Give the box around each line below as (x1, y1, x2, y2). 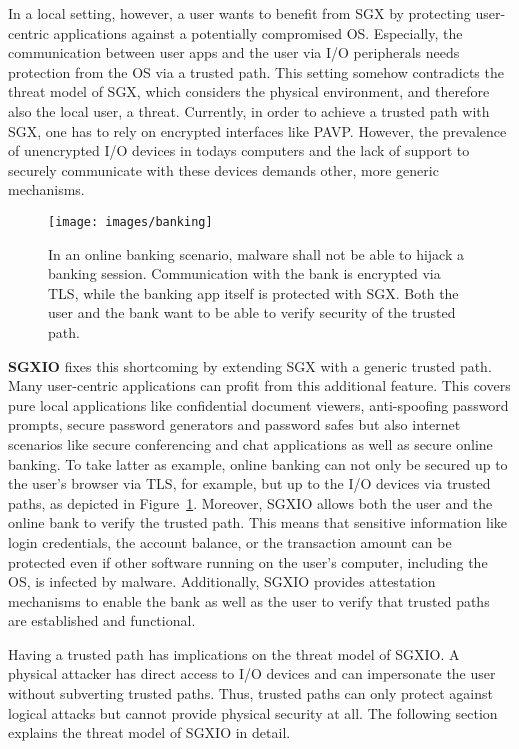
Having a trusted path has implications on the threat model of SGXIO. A (8, 643, 460, 664)
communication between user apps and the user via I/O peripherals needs (8, 42, 460, 63)
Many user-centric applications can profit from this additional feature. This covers (8, 375, 511, 396)
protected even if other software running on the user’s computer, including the (8, 551, 488, 572)
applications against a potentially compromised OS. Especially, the (53, 22, 463, 43)
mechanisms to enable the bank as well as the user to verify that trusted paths (8, 590, 490, 611)
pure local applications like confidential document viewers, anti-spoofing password (8, 394, 509, 415)
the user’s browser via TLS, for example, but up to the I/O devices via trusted (8, 473, 491, 494)
